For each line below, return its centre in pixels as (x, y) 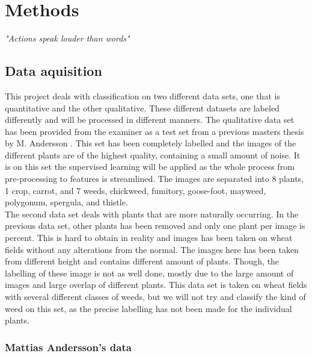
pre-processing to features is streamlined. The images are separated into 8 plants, (154, 179)
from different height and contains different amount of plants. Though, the (142, 261)
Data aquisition (54, 71)
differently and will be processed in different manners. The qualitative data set (150, 120)
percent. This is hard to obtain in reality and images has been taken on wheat (149, 238)
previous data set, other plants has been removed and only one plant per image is (155, 226)
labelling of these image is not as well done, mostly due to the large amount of (149, 273)
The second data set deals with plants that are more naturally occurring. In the (152, 214)
